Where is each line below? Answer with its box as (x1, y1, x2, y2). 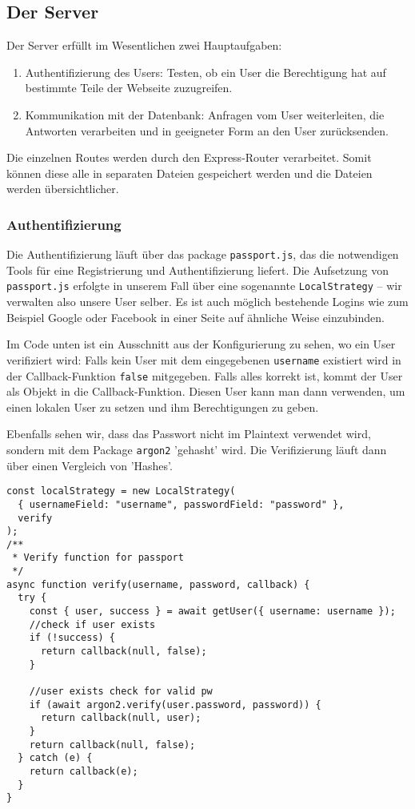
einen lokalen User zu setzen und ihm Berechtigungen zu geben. (6, 398, 319, 415)
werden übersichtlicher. (6, 180, 119, 197)
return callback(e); (29, 765, 138, 777)
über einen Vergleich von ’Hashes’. (6, 457, 173, 473)
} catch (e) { (18, 752, 93, 764)
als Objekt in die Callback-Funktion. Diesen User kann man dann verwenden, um (6, 383, 405, 400)
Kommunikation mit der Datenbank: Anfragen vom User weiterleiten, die (25, 106, 385, 123)
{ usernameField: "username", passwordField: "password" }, (18, 498, 345, 510)
